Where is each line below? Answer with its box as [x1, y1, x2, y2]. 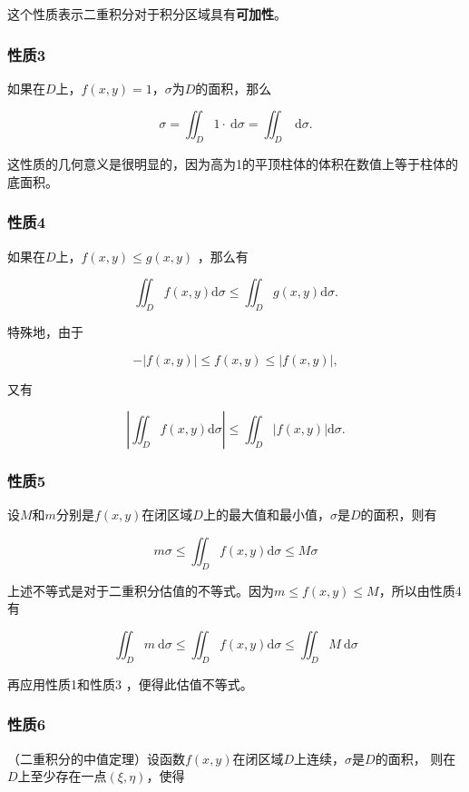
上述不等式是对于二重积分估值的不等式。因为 [7, 580, 274, 599]
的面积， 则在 [375, 748, 456, 767]
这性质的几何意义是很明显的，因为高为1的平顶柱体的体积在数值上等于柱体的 [7, 154, 458, 173]
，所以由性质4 [378, 580, 462, 599]
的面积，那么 [195, 78, 272, 97]
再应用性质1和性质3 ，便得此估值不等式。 [7, 674, 253, 693]
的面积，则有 [360, 505, 437, 524]
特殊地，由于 [7, 322, 83, 341]
